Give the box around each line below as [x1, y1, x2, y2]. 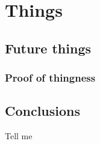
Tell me [5, 130, 33, 142]
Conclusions [5, 101, 81, 120]
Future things [5, 38, 92, 57]
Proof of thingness [5, 70, 96, 85]
